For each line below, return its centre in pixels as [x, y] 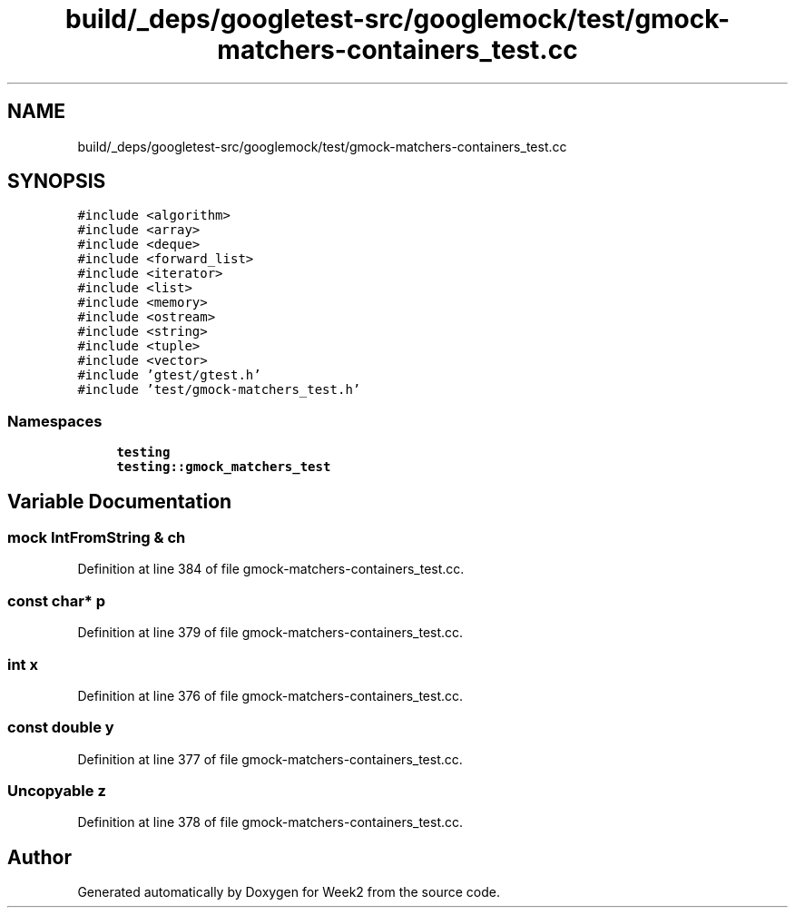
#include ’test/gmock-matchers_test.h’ [219, 390]
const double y [61, 728]
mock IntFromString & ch [97, 538]
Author [39, 857]
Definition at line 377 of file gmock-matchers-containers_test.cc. [270, 759]
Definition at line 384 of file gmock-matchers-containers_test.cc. [271, 569]
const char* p [57, 600]
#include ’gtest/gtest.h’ [169, 375]
